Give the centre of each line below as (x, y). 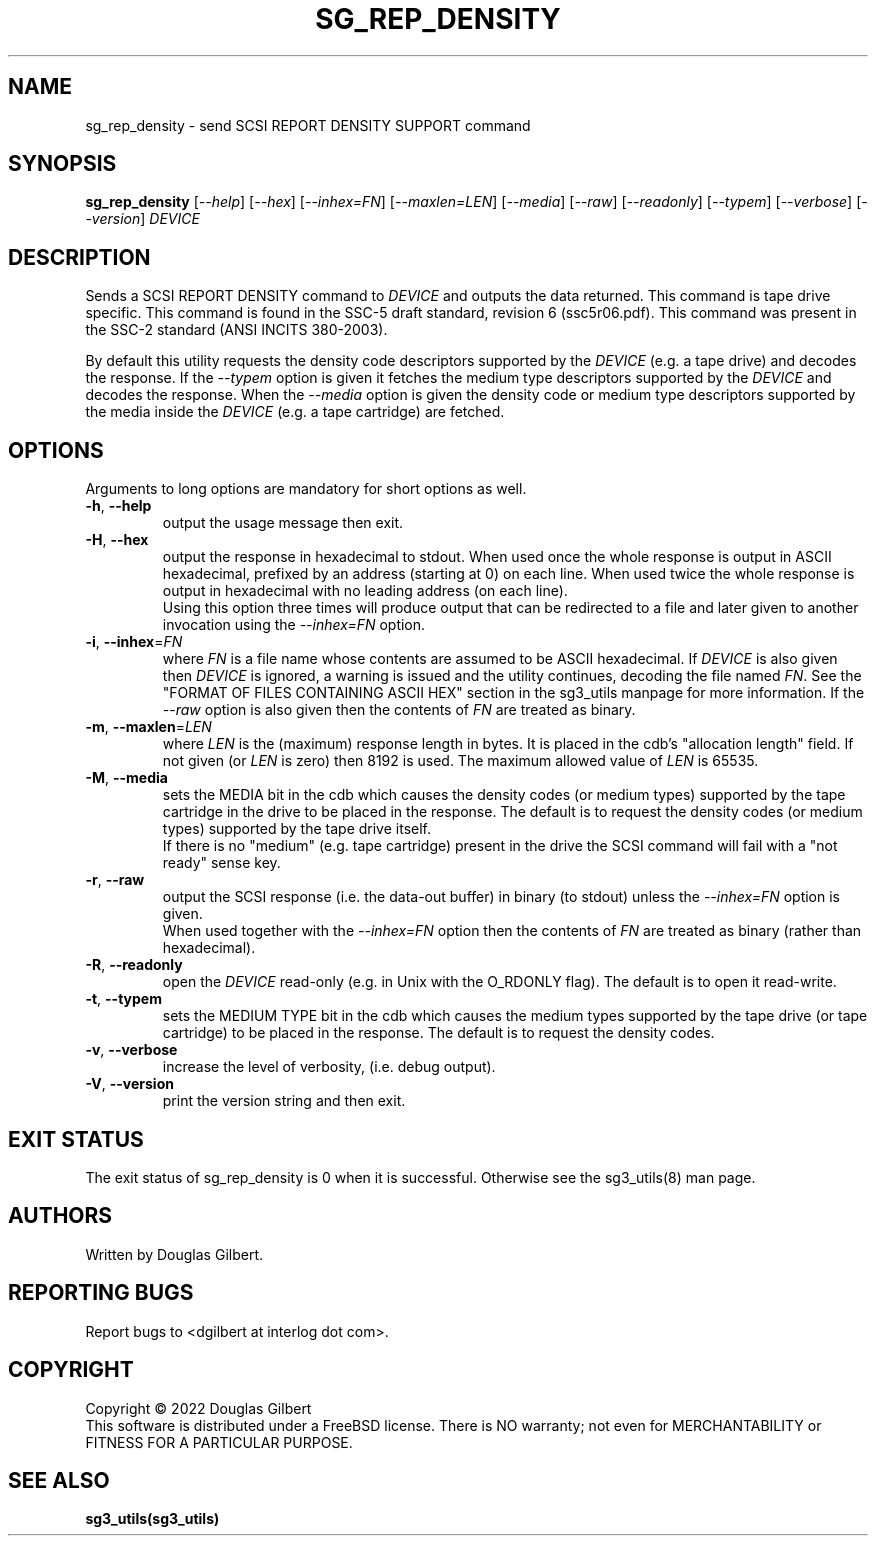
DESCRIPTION (79, 257)
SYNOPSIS (62, 164)
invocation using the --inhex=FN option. (294, 625)
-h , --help (118, 506)
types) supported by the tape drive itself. (297, 829)
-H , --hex (117, 540)
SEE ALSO (59, 1480)
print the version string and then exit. (284, 1101)
